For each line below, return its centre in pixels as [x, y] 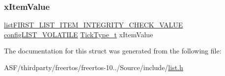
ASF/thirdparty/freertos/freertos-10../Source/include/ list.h [94, 67]
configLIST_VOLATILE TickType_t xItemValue [79, 34]
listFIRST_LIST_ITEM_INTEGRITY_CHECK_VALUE [94, 25]
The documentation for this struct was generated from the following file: [113, 51]
